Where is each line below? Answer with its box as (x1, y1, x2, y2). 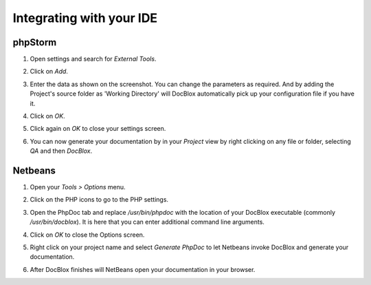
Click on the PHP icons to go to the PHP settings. (30, 196, 168, 204)
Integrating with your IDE (12, 10, 158, 25)
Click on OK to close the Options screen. (30, 231, 145, 239)
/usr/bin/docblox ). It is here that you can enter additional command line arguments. (30, 218, 265, 226)
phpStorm (12, 36, 57, 48)
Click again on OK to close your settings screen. (30, 125, 166, 133)
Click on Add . (30, 67, 69, 76)
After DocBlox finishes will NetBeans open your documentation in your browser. (30, 265, 256, 273)
